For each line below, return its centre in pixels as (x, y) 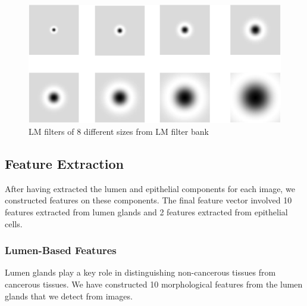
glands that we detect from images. (69, 296)
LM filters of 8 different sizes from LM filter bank (119, 131)
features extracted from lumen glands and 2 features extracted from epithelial (146, 211)
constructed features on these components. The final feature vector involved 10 (148, 200)
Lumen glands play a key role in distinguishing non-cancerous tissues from (140, 272)
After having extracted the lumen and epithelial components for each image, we (150, 188)
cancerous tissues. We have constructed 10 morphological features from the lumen (154, 284)
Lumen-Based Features (61, 250)
